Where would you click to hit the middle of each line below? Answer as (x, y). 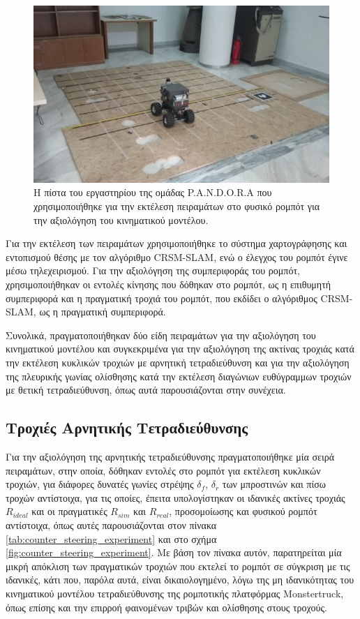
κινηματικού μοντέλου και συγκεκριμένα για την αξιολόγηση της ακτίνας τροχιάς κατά (180, 349)
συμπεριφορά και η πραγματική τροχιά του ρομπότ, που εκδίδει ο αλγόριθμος (162, 298)
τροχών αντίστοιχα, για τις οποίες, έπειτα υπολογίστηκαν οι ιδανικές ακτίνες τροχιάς (175, 497)
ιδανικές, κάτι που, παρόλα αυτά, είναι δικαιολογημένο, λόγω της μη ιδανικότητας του (180, 580)
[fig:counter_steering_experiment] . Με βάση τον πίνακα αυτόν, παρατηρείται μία (174, 552)
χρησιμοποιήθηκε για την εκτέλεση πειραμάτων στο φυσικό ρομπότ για (177, 206)
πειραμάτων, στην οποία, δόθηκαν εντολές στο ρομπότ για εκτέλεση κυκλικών (163, 470)
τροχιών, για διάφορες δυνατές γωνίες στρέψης (100, 484)
